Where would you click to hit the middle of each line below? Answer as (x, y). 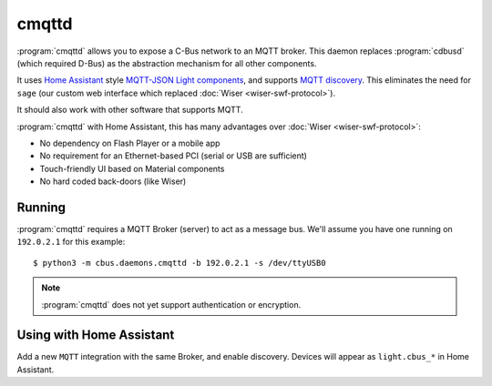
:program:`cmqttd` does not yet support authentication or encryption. (171, 304)
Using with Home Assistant (96, 335)
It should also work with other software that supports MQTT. (130, 110)
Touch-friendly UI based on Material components (132, 168)
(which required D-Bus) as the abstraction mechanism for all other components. (167, 63)
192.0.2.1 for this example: (71, 242)
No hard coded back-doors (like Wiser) (113, 181)
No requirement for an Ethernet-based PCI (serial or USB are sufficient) (173, 156)
